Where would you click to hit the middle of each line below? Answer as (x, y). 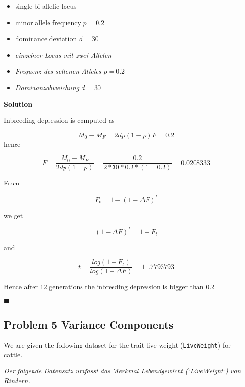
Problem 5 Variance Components (89, 325)
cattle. (13, 354)
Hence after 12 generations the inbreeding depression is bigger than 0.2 (109, 287)
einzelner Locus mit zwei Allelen (63, 55)
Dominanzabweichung (47, 87)
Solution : (19, 104)
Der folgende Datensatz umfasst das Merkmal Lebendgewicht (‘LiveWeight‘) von (122, 371)
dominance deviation (46, 39)
